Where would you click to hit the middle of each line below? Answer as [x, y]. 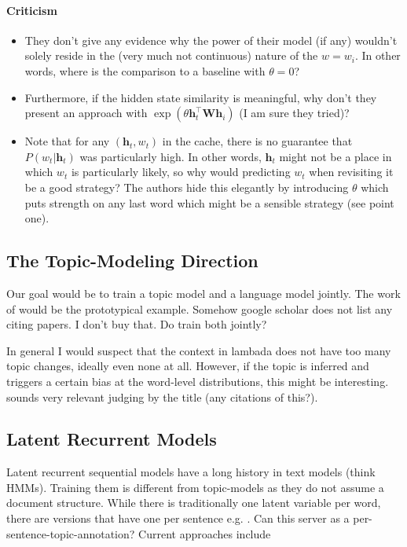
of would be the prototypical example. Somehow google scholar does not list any [200, 308]
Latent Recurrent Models [112, 439]
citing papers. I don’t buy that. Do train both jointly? [137, 324]
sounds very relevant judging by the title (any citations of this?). [162, 396]
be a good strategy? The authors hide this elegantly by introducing [187, 187]
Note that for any [67, 141]
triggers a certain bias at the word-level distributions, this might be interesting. [198, 381]
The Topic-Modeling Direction [132, 261]
